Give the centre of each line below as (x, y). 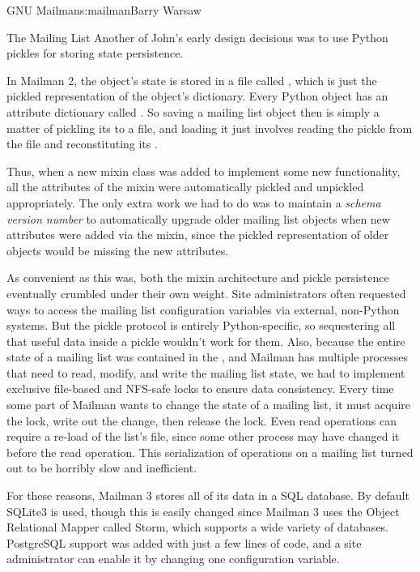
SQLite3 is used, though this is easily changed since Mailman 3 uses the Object (203, 511)
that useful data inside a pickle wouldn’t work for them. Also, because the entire (206, 341)
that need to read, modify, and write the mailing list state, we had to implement (206, 372)
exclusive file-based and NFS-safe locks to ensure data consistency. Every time (200, 388)
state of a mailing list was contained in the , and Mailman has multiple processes (207, 357)
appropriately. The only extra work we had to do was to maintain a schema (194, 202)
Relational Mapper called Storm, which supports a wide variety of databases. (198, 527)
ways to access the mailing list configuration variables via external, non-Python (203, 309)
